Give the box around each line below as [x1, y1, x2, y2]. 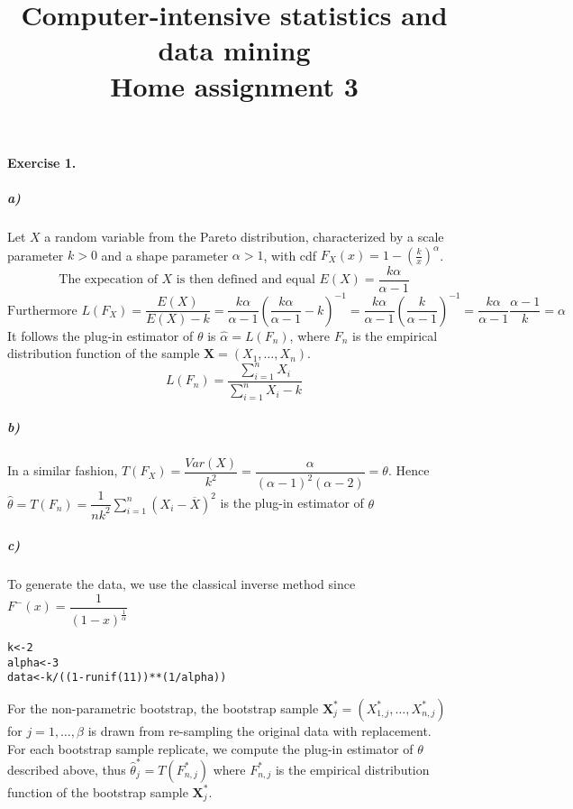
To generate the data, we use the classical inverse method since [7, 575, 356, 593]
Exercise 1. [7, 152, 77, 171]
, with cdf [263, 245, 317, 263]
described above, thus [7, 759, 126, 778]
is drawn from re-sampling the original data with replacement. [87, 721, 432, 740]
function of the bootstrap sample [7, 782, 188, 801]
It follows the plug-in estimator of [7, 326, 194, 345]
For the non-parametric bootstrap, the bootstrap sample [7, 698, 319, 717]
